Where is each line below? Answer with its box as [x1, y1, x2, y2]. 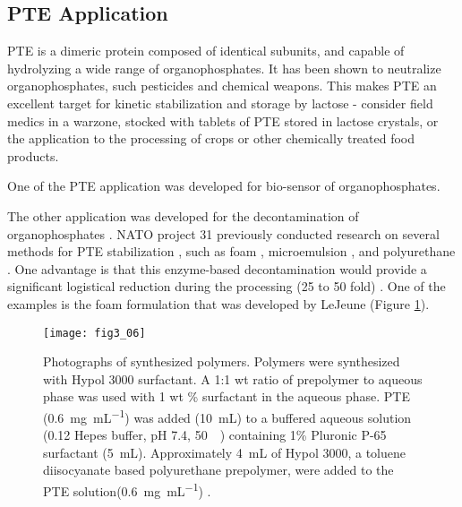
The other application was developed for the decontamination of [7, 206, 359, 225]
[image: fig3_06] [43, 326, 146, 339]
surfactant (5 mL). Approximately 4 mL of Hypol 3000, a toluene [43, 443, 406, 461]
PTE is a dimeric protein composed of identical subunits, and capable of [7, 41, 405, 60]
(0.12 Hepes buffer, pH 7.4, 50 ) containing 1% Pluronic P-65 [43, 425, 387, 444]
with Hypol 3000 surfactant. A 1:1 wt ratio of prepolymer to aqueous [43, 369, 423, 388]
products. [7, 146, 59, 165]
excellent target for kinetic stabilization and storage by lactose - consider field [7, 93, 433, 112]
